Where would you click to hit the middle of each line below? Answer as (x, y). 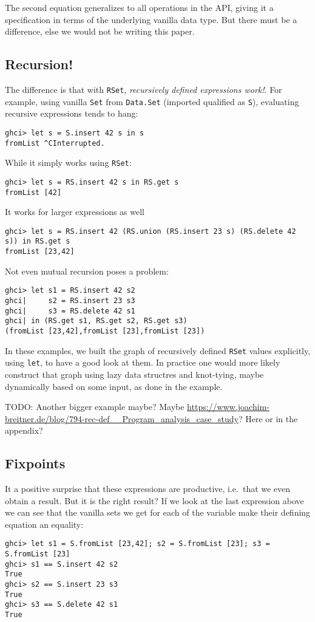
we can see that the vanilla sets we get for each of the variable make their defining (158, 512)
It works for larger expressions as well (75, 212)
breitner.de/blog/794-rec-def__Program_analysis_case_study (122, 418)
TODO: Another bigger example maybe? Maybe (95, 407)
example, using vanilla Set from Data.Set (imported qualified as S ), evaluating (152, 101)
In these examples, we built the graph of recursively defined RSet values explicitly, (158, 350)
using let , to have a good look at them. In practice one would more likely (143, 362)
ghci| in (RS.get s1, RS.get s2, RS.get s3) (96, 321)
